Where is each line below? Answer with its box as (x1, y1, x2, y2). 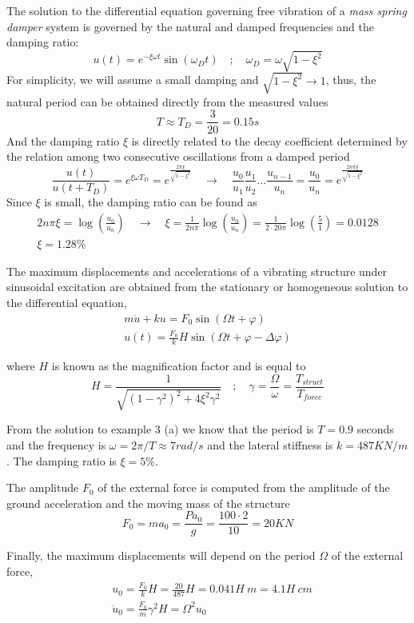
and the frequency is (6, 436, 106, 453)
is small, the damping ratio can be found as (44, 194, 257, 210)
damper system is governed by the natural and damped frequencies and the (6, 18, 374, 34)
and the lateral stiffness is (207, 436, 333, 453)
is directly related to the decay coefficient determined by (131, 132, 408, 149)
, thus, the (325, 71, 376, 88)
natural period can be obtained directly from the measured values (6, 93, 328, 110)
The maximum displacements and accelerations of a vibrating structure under (6, 262, 388, 279)
